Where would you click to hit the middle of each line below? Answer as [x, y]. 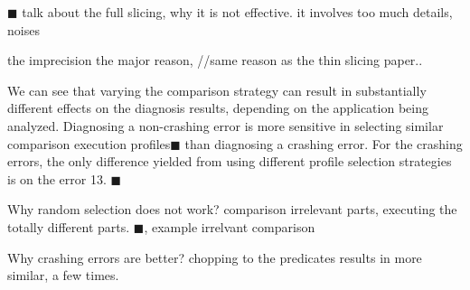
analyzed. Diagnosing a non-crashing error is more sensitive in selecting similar [226, 125]
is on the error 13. [57, 178]
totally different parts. [69, 226]
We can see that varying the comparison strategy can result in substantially [217, 90]
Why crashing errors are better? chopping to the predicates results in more [215, 257]
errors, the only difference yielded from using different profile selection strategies [230, 161]
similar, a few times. [63, 275]
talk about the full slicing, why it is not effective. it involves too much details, [237, 12]
